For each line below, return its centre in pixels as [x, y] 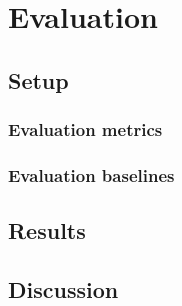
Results [47, 230]
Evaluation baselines [91, 174]
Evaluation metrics [85, 129]
